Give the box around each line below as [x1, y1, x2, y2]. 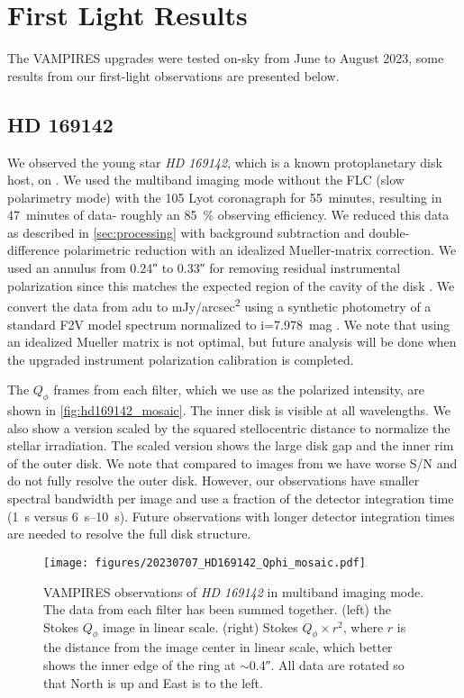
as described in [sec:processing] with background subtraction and [7, 222, 365, 241]
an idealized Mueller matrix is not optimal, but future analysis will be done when [7, 332, 457, 351]
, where [342, 617, 384, 636]
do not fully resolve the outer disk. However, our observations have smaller [7, 471, 420, 490]
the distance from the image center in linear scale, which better [43, 638, 393, 657]
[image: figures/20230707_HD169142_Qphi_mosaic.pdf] [43, 556, 366, 569]
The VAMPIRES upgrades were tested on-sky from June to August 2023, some [7, 49, 444, 68]
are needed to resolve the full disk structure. [7, 524, 251, 543]
